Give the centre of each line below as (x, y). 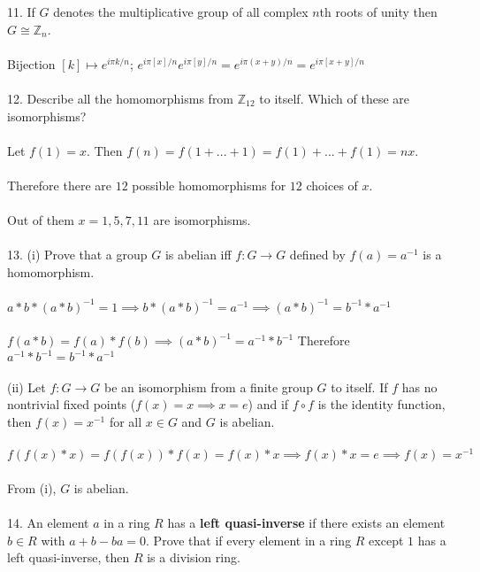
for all (126, 422)
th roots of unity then (378, 12)
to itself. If (359, 386)
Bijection (31, 63)
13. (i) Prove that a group (77, 255)
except (386, 540)
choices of (332, 185)
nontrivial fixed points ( (72, 404)
